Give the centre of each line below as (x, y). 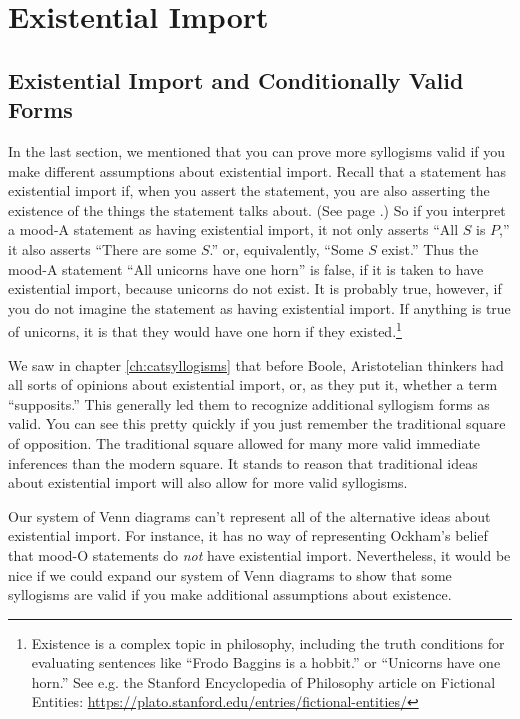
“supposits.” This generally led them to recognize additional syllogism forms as (249, 403)
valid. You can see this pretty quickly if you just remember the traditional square (257, 423)
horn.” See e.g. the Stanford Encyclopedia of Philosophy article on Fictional (263, 681)
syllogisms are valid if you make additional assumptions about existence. (230, 594)
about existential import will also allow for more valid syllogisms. (208, 482)
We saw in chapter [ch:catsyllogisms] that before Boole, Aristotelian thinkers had (256, 364)
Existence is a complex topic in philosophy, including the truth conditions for (268, 642)
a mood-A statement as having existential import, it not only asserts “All (233, 229)
